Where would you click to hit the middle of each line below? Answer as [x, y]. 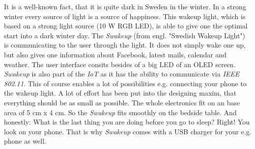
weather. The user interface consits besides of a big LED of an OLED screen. [120, 64]
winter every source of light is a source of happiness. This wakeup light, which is [125, 16]
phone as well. [25, 141]
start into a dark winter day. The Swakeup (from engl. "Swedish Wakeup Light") [125, 35]
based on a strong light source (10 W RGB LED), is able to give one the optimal [126, 26]
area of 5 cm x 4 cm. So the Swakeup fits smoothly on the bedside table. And [120, 112]
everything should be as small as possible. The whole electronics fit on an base [122, 102]
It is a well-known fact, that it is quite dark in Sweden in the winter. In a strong [125, 6]
